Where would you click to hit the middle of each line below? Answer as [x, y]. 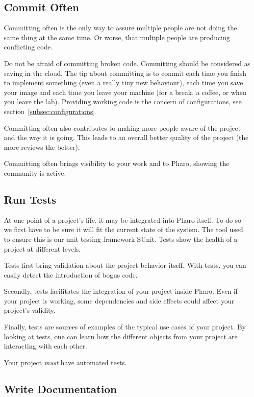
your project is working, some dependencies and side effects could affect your [119, 300]
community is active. [35, 173]
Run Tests [30, 199]
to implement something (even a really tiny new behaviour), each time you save [124, 82]
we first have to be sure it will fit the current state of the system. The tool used [124, 229]
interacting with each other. [46, 346]
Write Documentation [61, 388]
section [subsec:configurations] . [51, 111]
